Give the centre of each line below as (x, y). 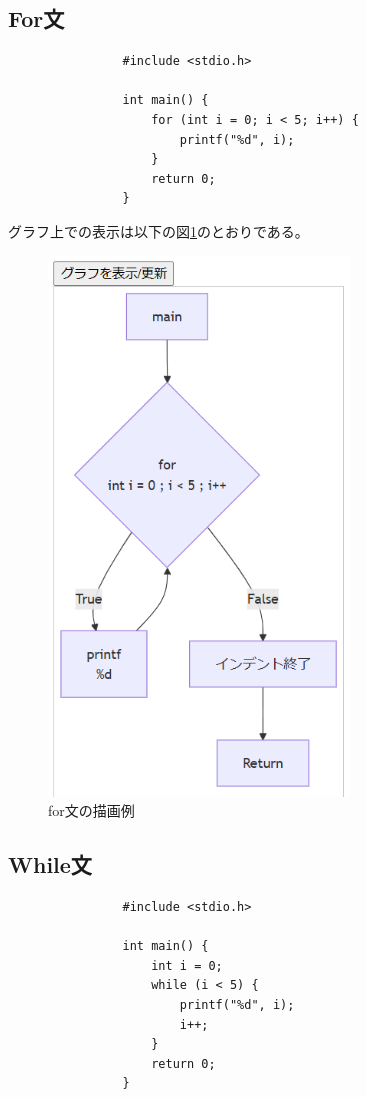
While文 (50, 864)
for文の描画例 (91, 810)
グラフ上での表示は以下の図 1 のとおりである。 (158, 230)
